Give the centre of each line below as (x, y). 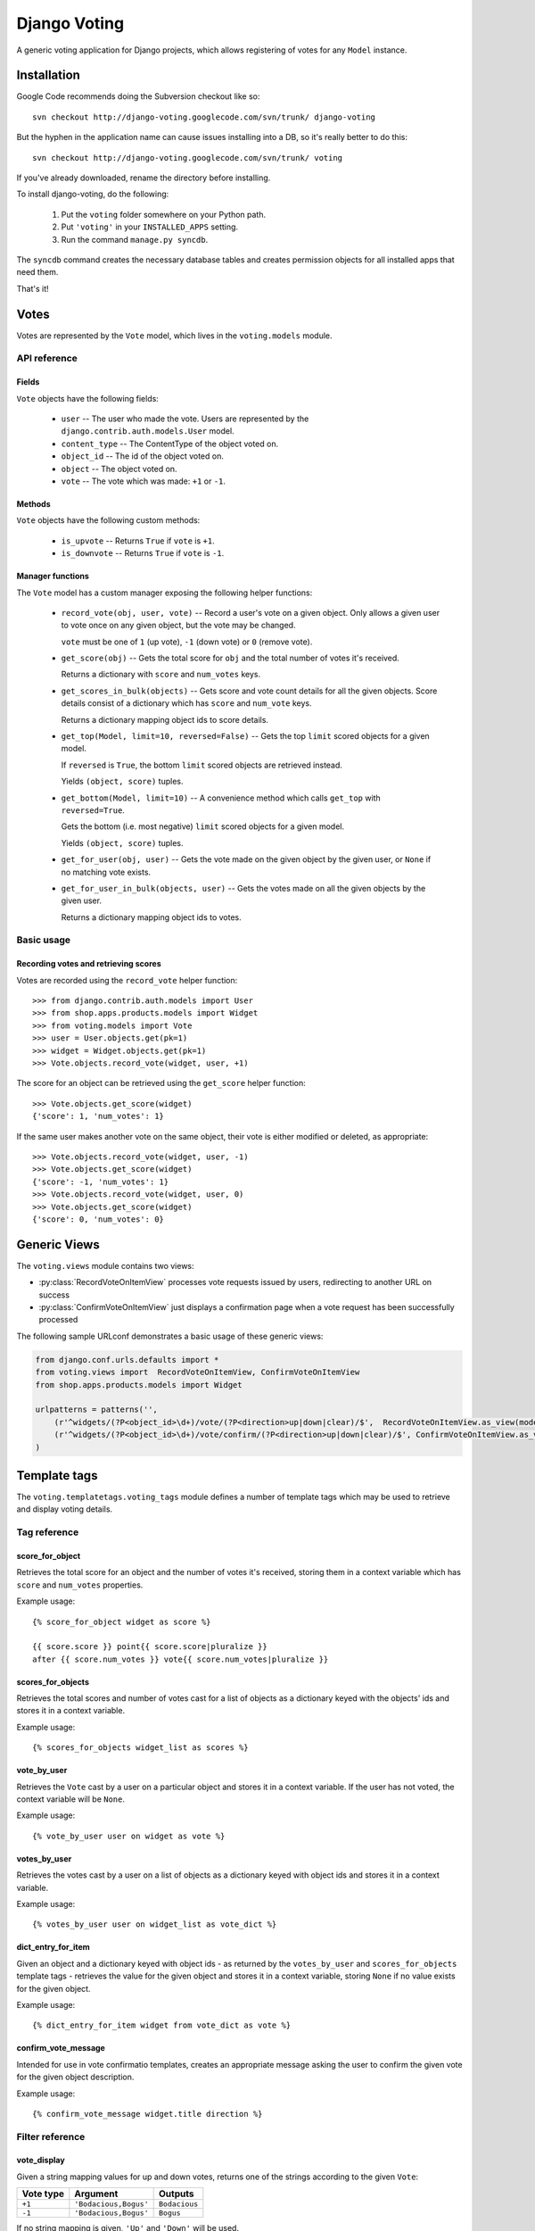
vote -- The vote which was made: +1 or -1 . (144, 481)
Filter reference (51, 2136)
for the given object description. (75, 2077)
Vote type (43, 2194)
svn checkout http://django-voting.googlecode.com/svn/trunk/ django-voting (204, 117)
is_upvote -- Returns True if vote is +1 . (138, 541)
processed (58, 1320)
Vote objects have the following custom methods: (108, 520)
